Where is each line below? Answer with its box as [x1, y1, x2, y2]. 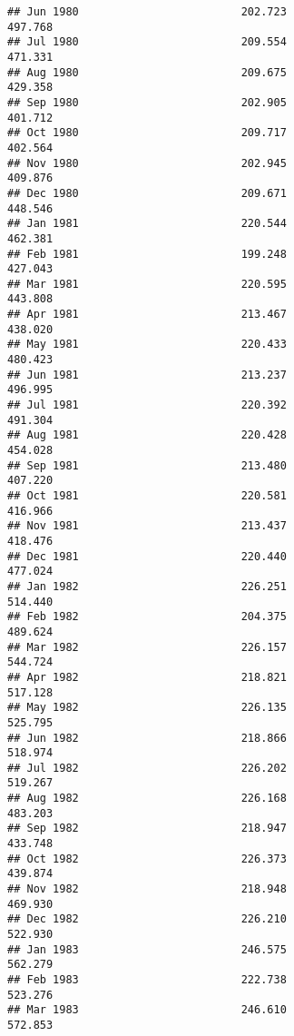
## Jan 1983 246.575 [7, 942, 287, 956]
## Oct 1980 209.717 [7, 126, 287, 140]
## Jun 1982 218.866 [7, 731, 287, 745]
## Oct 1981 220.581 [7, 489, 287, 502]
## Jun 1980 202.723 [7, 5, 287, 18]
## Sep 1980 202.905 [7, 95, 287, 109]
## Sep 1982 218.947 [7, 822, 287, 835]
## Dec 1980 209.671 [7, 186, 287, 200]
